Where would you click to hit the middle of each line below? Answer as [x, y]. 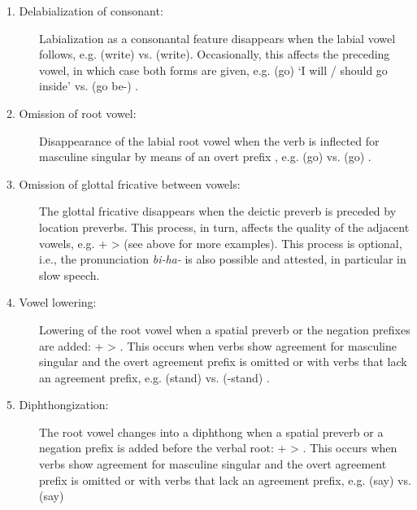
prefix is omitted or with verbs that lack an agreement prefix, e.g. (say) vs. [225, 479]
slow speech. [69, 275]
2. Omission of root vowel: [72, 113]
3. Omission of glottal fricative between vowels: [124, 183]
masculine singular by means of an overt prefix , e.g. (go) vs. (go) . [205, 157]
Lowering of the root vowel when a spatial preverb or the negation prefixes [225, 329]
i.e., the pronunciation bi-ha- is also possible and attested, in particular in [223, 259]
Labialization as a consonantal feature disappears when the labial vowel [217, 38]
